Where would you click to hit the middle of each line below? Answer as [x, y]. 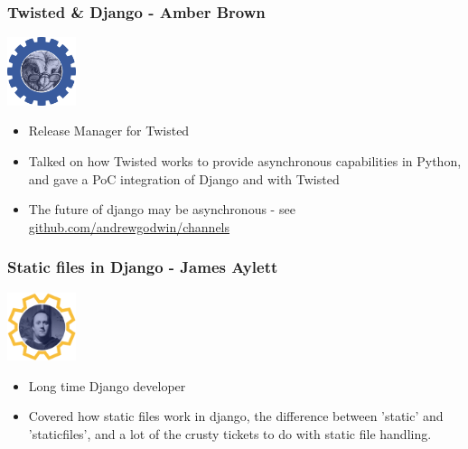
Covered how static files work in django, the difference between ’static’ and [236, 416]
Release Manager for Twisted [109, 131]
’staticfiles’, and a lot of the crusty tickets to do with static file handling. [230, 433]
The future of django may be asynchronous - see [162, 209]
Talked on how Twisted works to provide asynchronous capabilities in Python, [245, 160]
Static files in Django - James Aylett [143, 267]
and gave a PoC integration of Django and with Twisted [184, 178]
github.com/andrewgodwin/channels [129, 226]
